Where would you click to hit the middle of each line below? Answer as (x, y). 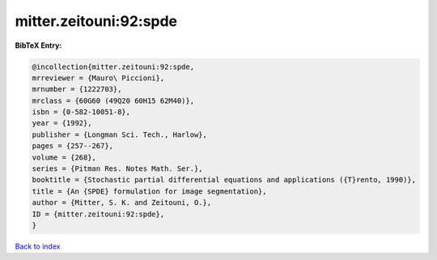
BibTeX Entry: (38, 45)
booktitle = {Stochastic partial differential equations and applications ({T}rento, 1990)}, (224, 180)
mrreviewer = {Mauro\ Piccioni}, (98, 78)
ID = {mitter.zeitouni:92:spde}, (98, 214)
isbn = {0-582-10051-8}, (81, 112)
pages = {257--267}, (72, 146)
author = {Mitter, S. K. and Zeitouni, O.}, (122, 203)
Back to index (38, 246)
